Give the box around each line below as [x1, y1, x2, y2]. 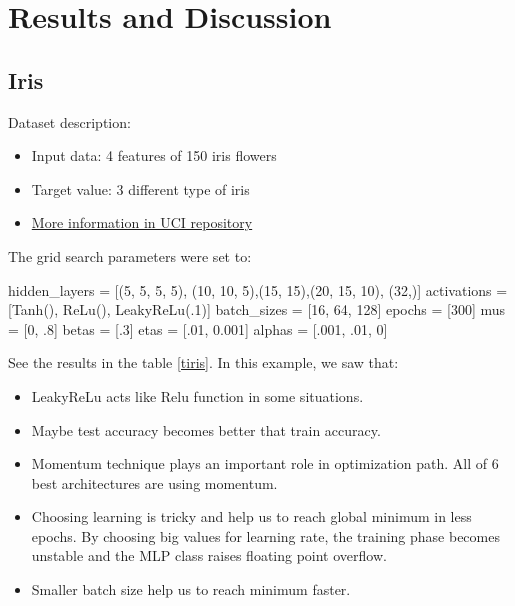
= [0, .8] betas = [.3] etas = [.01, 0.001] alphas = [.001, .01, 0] [8, 318, 388, 339]
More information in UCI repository [31, 212, 253, 233]
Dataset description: [8, 111, 131, 132]
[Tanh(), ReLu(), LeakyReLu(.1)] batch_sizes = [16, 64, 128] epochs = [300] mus [8, 299, 506, 320]
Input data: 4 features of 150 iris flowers [31, 145, 277, 166]
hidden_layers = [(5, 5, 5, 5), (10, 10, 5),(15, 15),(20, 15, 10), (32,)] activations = [8, 279, 508, 300]
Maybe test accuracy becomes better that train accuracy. [31, 419, 381, 440]
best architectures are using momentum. [31, 472, 278, 493]
